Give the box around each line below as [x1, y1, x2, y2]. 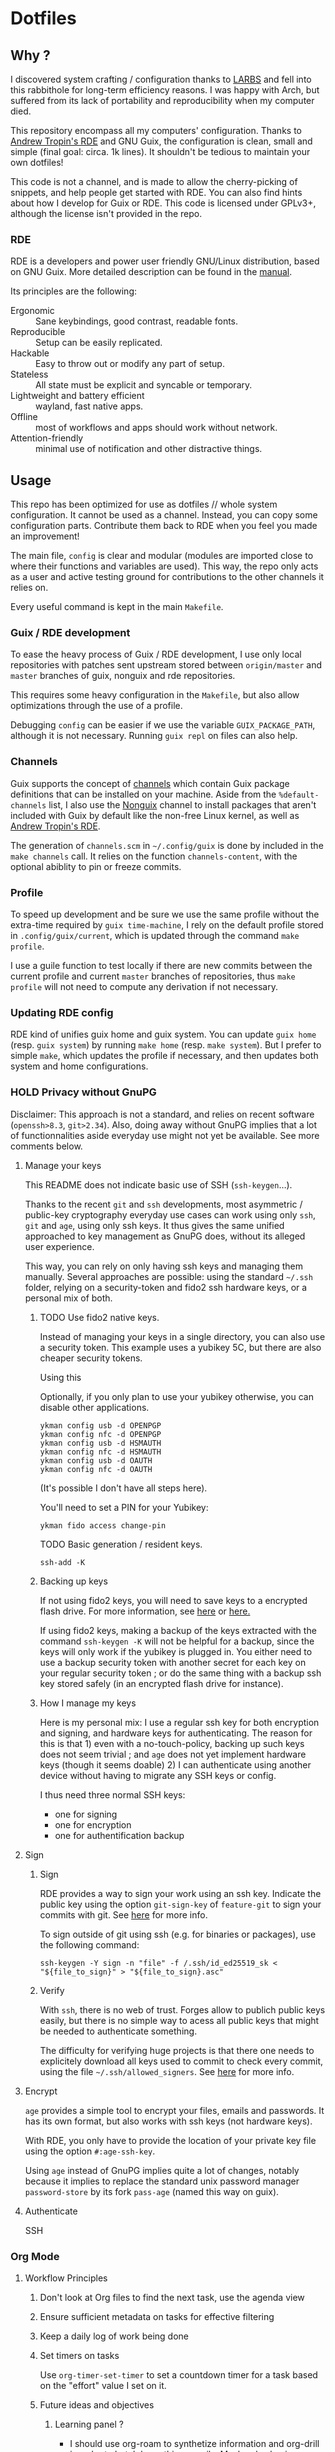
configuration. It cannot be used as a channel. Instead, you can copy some [10, 509, 318, 521]
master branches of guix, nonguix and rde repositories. [10, 670, 236, 682]
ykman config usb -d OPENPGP [39, 1420, 162, 1431]
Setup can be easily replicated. [35, 337, 163, 349]
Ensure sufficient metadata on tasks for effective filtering [39, 2310, 275, 2322]
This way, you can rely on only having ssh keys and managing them [24, 1260, 303, 1272]
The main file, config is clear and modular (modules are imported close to [10, 550, 314, 562]
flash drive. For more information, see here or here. [39, 1605, 251, 1617]
